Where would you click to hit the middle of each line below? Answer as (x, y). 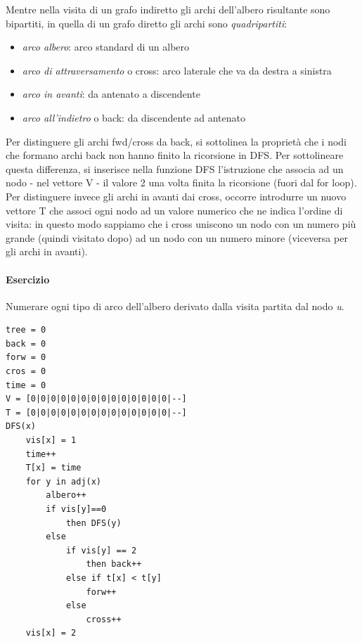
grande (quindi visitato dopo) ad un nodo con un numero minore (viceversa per (177, 237)
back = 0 (26, 344)
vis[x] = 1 (51, 441)
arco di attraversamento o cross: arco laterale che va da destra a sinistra (177, 70)
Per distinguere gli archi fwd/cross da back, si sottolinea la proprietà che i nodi (176, 141)
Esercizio (28, 279)
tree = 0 (26, 330)
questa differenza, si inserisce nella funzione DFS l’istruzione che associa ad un (175, 168)
